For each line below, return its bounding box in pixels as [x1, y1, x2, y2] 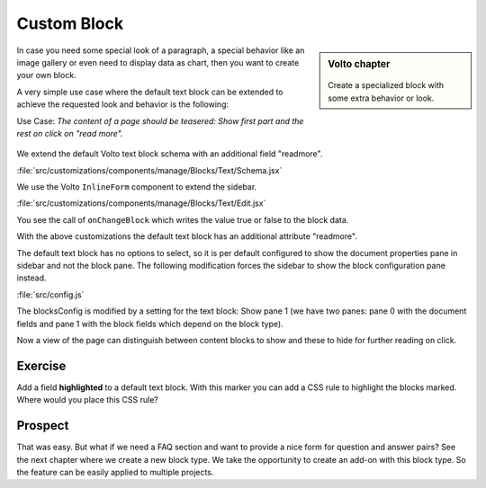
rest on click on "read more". [16, 128, 123, 138]
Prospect [16, 418, 69, 433]
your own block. [16, 70, 76, 81]
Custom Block [16, 13, 124, 33]
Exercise [16, 358, 67, 373]
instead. [16, 272, 47, 283]
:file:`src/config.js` [16, 288, 85, 300]
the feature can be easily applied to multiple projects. [16, 466, 214, 477]
